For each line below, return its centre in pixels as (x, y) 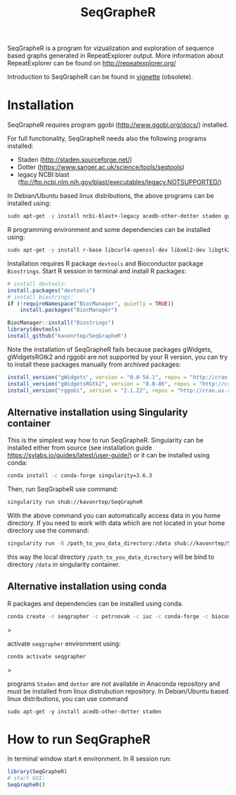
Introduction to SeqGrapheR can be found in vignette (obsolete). (100, 77)
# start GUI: (26, 778)
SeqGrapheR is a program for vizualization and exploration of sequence (111, 48)
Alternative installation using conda (87, 587)
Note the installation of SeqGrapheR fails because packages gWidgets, (110, 349)
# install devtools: (38, 284)
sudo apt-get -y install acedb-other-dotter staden (84, 711)
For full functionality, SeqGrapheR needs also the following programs (107, 139)
